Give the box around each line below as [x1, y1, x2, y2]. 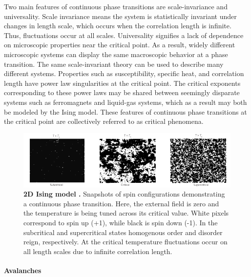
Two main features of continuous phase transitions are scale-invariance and [4, 1, 228, 11]
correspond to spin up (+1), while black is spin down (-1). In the [23, 217, 218, 227]
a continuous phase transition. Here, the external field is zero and [23, 198, 219, 208]
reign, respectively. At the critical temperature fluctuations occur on [23, 237, 228, 247]
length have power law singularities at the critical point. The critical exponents [4, 78, 241, 88]
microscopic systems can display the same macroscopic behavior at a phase [4, 49, 228, 59]
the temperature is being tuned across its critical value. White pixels [23, 208, 229, 218]
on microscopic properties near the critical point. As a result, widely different [4, 40, 235, 50]
